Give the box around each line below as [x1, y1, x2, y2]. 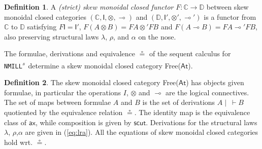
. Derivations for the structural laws [146, 117, 257, 127]
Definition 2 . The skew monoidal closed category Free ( [4, 77, 179, 88]
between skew [206, 2, 249, 12]
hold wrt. [4, 136, 33, 147]
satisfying [27, 21, 57, 32]
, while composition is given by [35, 117, 132, 127]
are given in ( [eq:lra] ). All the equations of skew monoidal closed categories [25, 127, 258, 137]
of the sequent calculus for [149, 48, 231, 59]
